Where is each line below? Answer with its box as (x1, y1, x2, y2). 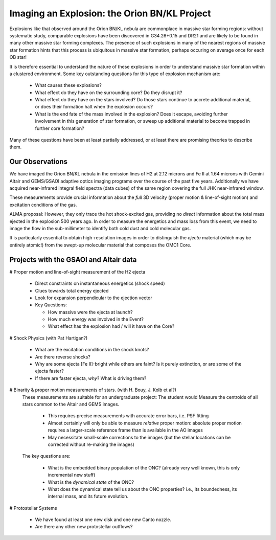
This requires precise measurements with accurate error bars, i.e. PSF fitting (48, 413, 209, 419)
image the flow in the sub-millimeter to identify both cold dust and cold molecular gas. (9, 226, 191, 232)
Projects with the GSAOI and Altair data (9, 255, 137, 264)
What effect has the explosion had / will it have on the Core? (48, 323, 175, 329)
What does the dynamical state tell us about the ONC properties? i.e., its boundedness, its (48, 486, 237, 492)
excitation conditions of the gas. (9, 201, 77, 208)
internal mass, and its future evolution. (48, 493, 129, 500)
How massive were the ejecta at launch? (48, 309, 133, 315)
